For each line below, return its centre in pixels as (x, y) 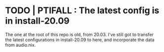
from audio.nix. (20, 45)
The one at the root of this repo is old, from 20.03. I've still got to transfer (80, 34)
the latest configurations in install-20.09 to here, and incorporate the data (80, 40)
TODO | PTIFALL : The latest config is (82, 11)
